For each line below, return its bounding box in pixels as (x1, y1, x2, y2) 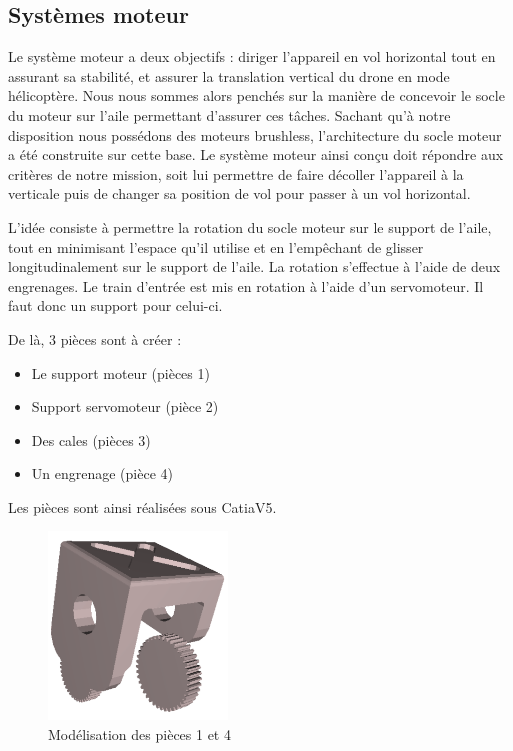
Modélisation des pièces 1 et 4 (48, 724, 231, 745)
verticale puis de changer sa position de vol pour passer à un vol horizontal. (8, 183, 471, 204)
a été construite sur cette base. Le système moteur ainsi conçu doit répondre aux (8, 144, 504, 165)
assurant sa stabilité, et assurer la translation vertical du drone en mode (8, 65, 450, 86)
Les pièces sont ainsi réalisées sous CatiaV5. (8, 496, 277, 517)
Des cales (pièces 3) (31, 429, 151, 450)
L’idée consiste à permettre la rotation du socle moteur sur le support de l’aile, (8, 216, 492, 237)
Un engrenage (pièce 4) (31, 463, 173, 484)
